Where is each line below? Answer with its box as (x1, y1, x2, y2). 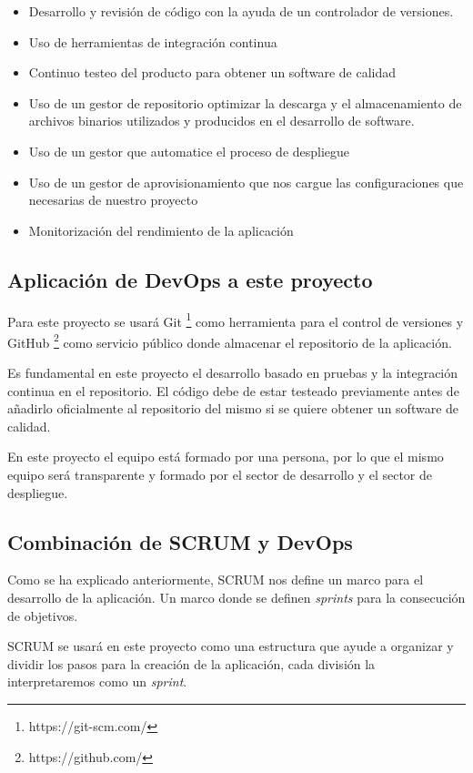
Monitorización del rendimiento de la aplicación (28, 220, 294, 239)
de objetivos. (7, 605, 78, 625)
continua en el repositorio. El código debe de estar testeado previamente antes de (7, 381, 459, 400)
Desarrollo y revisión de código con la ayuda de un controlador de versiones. (28, 2, 454, 20)
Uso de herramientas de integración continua (28, 32, 277, 51)
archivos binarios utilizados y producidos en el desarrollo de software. (28, 111, 415, 130)
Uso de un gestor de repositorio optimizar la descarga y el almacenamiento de (28, 93, 462, 112)
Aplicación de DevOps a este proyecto (7, 265, 373, 293)
